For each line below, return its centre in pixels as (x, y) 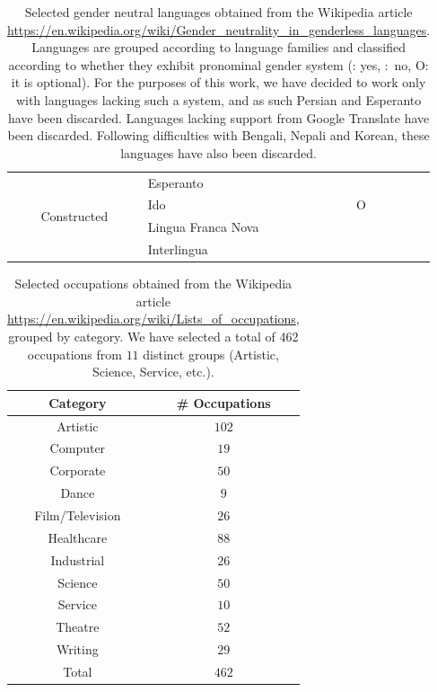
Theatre (78, 627)
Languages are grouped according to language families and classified (218, 47)
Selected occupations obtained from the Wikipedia (153, 284)
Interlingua (178, 249)
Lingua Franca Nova (203, 227)
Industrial (78, 559)
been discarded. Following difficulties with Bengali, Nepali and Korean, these (218, 135)
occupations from (74, 354)
